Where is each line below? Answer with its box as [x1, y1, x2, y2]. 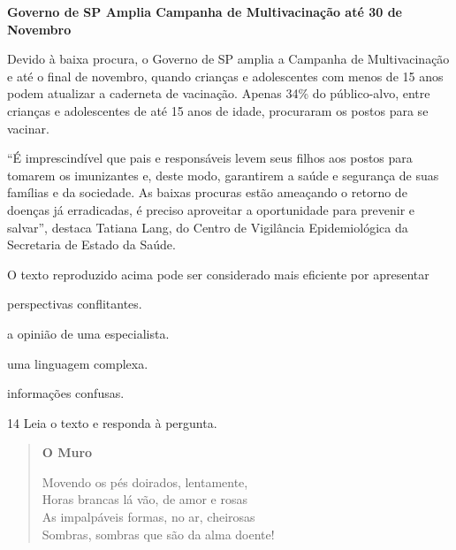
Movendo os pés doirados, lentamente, [42, 472, 248, 491]
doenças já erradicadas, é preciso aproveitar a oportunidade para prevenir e [7, 200, 415, 218]
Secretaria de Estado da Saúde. [7, 235, 176, 254]
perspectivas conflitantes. [7, 294, 142, 313]
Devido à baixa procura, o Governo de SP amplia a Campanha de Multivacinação [7, 50, 450, 68]
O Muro [42, 443, 93, 462]
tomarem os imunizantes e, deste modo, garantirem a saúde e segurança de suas [7, 165, 439, 184]
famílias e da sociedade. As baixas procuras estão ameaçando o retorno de [7, 183, 407, 202]
